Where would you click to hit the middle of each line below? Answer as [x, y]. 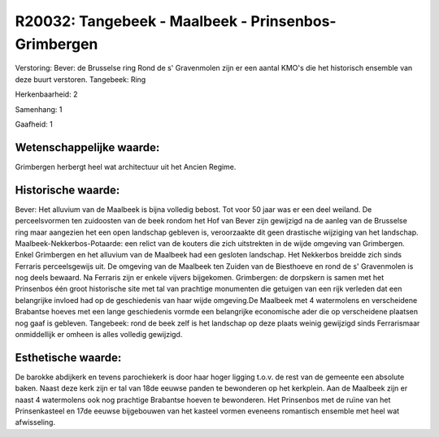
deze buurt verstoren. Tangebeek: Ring [80, 79]
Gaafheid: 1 [34, 124]
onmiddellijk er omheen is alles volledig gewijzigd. [99, 335]
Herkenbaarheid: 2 [46, 94]
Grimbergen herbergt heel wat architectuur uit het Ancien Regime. [126, 167]
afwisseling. [35, 422]
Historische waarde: [67, 190]
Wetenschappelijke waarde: [87, 147]
